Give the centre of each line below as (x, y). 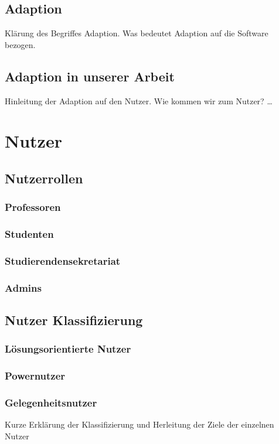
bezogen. (20, 44)
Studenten (29, 234)
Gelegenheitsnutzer (51, 403)
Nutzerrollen (44, 178)
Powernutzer (35, 376)
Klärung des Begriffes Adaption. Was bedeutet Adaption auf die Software (137, 33)
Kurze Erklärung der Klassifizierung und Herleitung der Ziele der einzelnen (139, 424)
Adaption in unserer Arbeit (90, 76)
